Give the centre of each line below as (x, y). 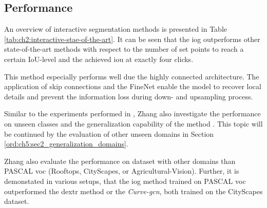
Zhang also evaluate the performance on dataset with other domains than (120, 161)
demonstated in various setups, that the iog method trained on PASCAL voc (125, 181)
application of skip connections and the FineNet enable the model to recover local (133, 86)
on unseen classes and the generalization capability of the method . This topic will (133, 123)
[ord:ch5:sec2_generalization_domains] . (66, 144)
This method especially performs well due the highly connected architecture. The (132, 76)
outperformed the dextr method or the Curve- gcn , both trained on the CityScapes (133, 191)
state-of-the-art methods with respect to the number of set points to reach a (124, 49)
